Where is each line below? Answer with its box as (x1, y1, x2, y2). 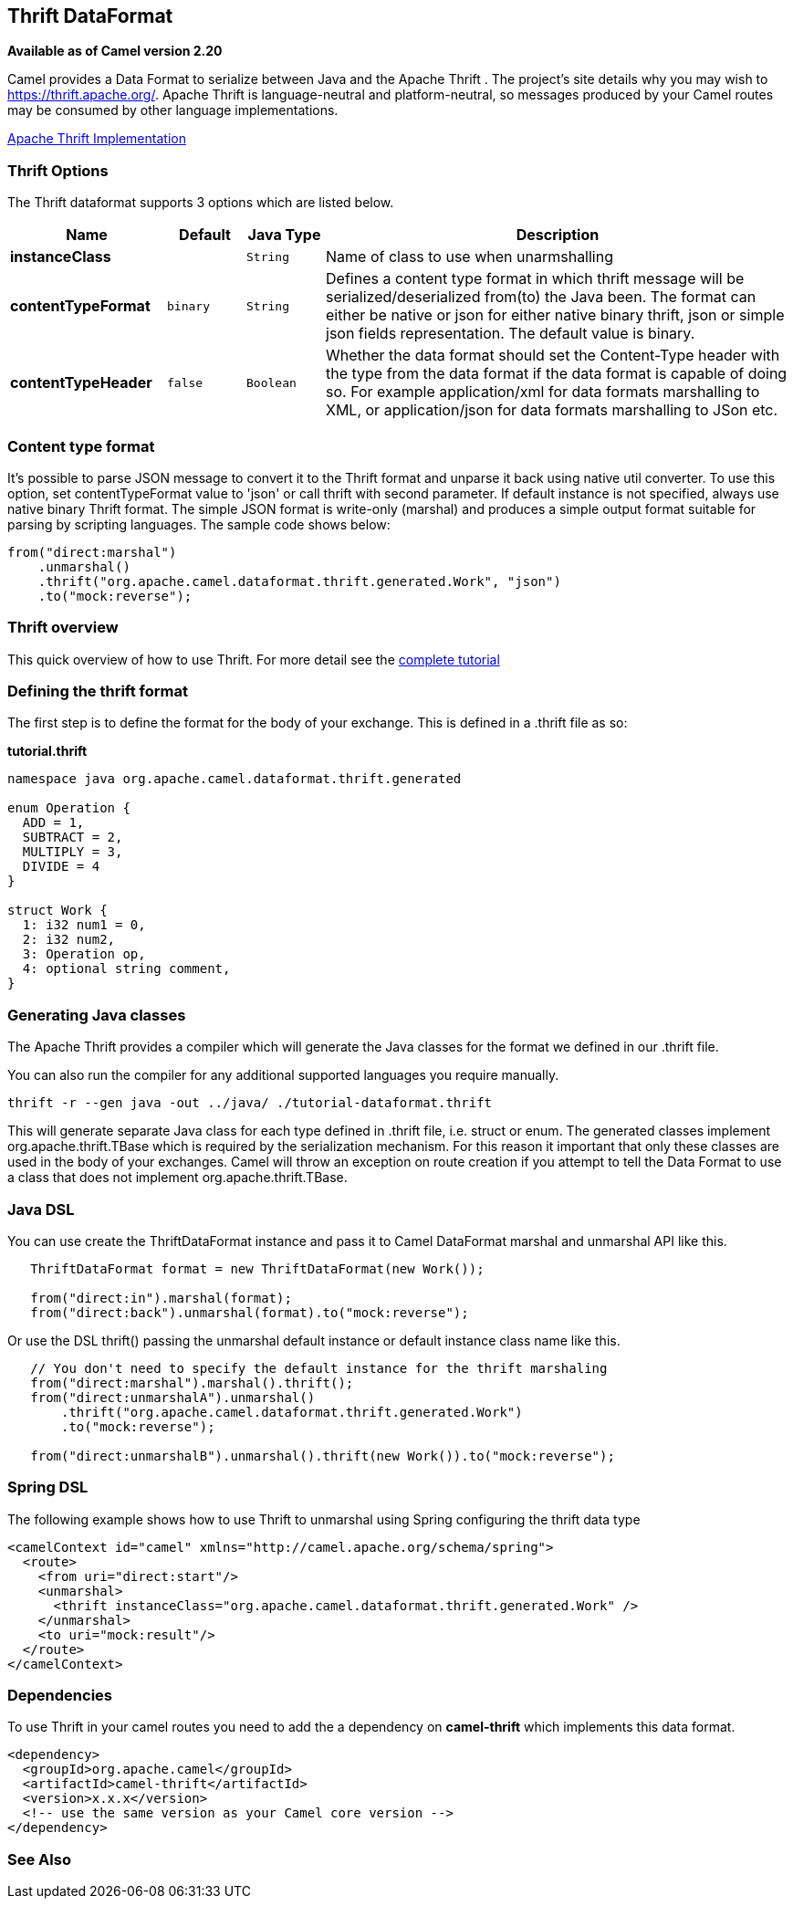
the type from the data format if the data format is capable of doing (326, 364, 788, 383)
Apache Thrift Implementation (7, 131, 186, 147)
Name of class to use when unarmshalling (326, 247, 613, 267)
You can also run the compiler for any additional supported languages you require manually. (7, 1067, 559, 1084)
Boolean (246, 375, 297, 390)
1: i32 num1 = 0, (22, 917, 146, 933)
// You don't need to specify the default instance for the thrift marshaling (30, 1360, 608, 1376)
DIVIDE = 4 (22, 859, 100, 874)
